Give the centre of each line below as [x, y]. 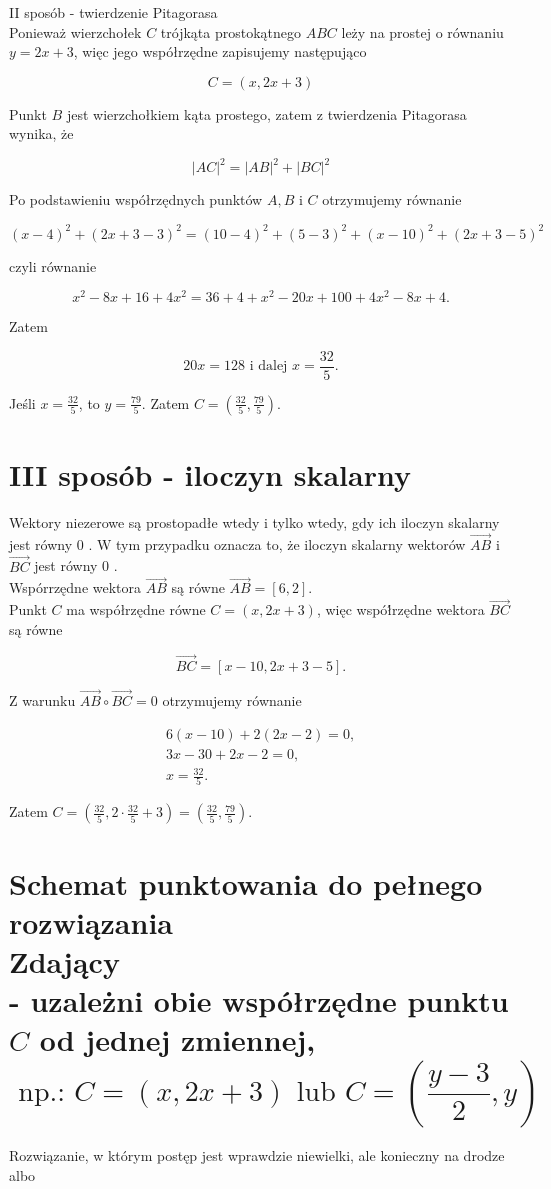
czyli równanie [53, 265]
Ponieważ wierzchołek [75, 31]
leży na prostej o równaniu [422, 31]
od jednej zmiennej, [177, 1039]
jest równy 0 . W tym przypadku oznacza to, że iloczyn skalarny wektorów [237, 543]
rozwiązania [91, 921]
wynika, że [41, 133]
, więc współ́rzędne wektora [400, 609]
